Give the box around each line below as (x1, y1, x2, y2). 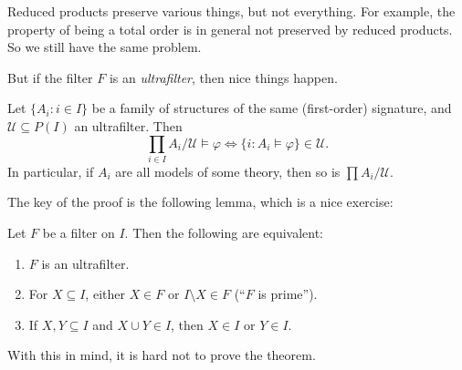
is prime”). (257, 284, 318, 303)
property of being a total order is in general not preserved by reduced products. (7, 19, 453, 38)
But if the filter (7, 67, 93, 87)
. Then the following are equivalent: (124, 223, 324, 242)
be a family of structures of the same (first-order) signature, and (91, 98, 452, 118)
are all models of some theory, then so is (115, 161, 341, 180)
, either (85, 284, 125, 303)
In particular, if (7, 161, 94, 180)
